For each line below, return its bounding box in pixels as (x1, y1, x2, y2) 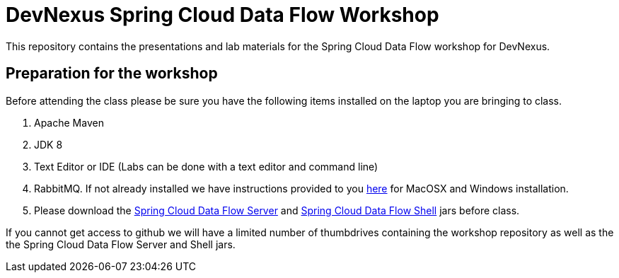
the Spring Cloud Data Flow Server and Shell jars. (6, 238, 236, 250)
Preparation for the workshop (6, 64, 218, 83)
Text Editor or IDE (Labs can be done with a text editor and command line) (34, 160, 378, 173)
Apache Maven (34, 116, 104, 129)
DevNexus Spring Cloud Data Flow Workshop (6, 3, 439, 27)
